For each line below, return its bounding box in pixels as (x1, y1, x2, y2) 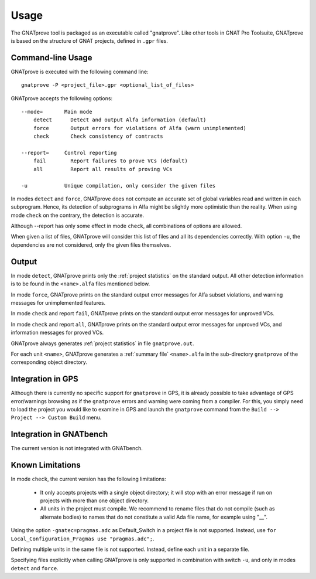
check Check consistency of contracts (33, 133, 163, 140)
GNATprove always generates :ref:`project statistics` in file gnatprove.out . (11, 340, 194, 347)
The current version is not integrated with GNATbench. (11, 445, 143, 452)
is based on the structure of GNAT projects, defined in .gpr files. (11, 37, 168, 44)
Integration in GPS (11, 374, 78, 384)
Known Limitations (11, 460, 81, 470)
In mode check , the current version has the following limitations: (11, 475, 166, 483)
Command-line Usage (11, 53, 93, 63)
